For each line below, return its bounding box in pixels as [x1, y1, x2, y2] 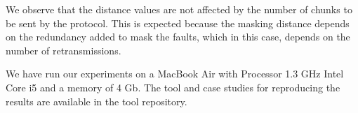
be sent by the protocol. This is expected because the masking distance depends [6, 15, 350, 30]
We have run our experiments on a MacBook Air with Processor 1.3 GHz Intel [6, 66, 344, 81]
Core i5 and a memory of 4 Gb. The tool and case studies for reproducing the [6, 80, 340, 94]
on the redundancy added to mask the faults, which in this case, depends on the [6, 29, 350, 44]
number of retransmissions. [6, 43, 121, 57]
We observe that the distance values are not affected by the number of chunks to [6, 2, 352, 16]
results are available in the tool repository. [6, 93, 187, 108]
